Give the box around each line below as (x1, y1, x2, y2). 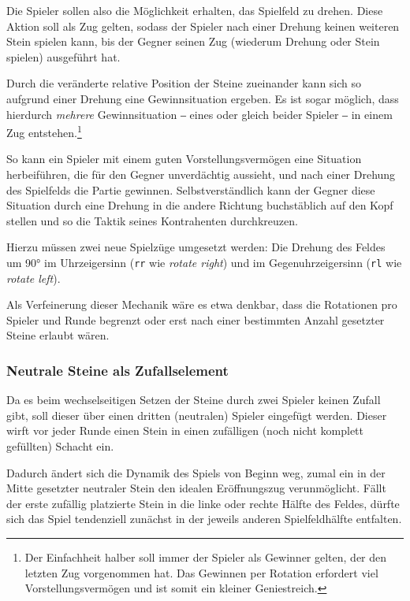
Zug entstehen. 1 (6, 122, 82, 140)
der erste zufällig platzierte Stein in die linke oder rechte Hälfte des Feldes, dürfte (6, 495, 400, 511)
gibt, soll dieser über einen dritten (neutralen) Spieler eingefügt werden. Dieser (6, 406, 387, 423)
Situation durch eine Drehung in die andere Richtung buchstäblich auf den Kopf (6, 197, 393, 213)
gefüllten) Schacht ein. (6, 438, 114, 454)
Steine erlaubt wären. (6, 327, 110, 343)
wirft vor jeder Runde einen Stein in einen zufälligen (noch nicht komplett (6, 422, 364, 439)
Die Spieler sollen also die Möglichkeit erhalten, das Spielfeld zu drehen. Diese (6, 2, 383, 18)
